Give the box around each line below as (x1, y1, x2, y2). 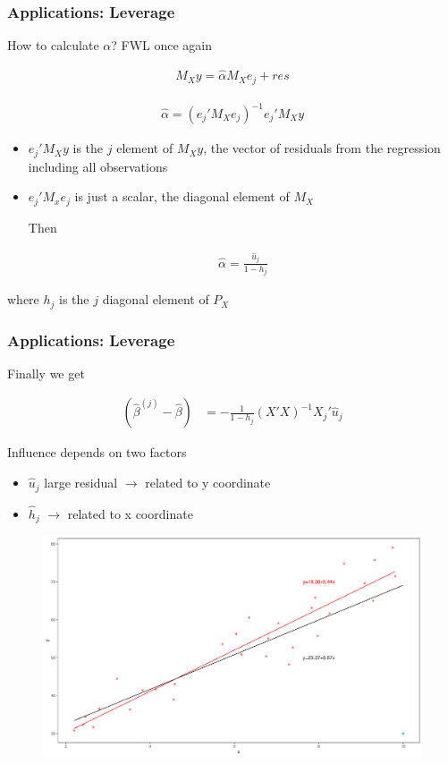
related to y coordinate (145, 473, 271, 492)
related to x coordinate (67, 504, 193, 522)
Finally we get (7, 363, 85, 382)
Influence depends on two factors (7, 443, 187, 462)
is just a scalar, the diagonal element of (74, 187, 290, 206)
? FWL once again (111, 36, 213, 55)
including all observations (28, 157, 168, 175)
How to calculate (7, 36, 99, 55)
